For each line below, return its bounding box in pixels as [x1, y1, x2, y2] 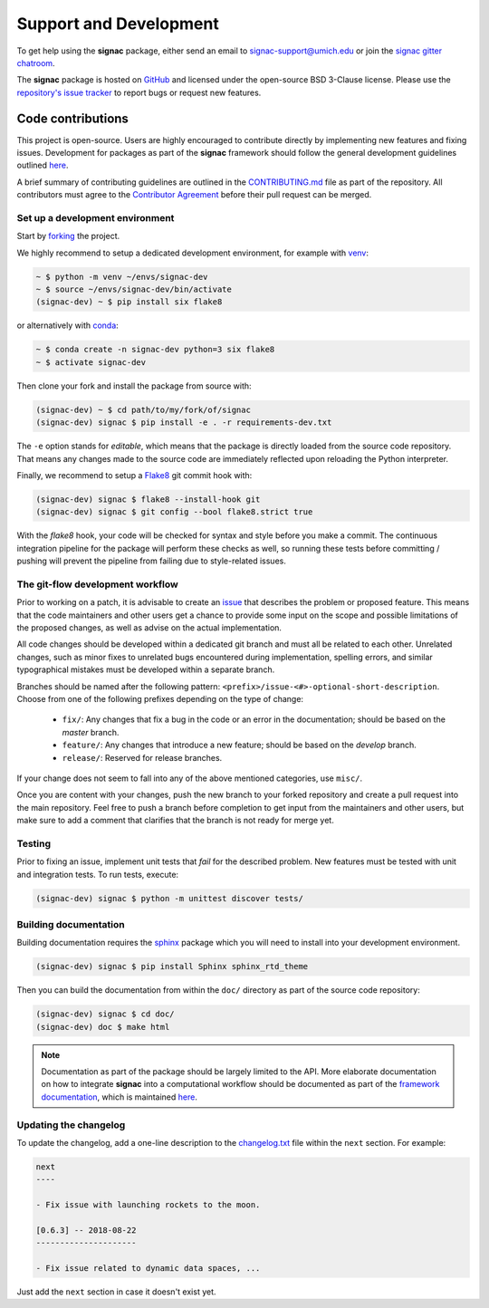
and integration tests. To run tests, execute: [16, 869, 179, 880]
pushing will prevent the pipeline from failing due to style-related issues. [16, 555, 287, 566]
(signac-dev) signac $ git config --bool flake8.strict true [35, 507, 313, 517]
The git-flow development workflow [16, 578, 178, 591]
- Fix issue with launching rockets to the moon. [35, 1200, 261, 1210]
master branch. [62, 726, 120, 737]
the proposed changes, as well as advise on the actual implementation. [16, 622, 283, 633]
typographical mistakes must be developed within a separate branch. [16, 664, 275, 675]
